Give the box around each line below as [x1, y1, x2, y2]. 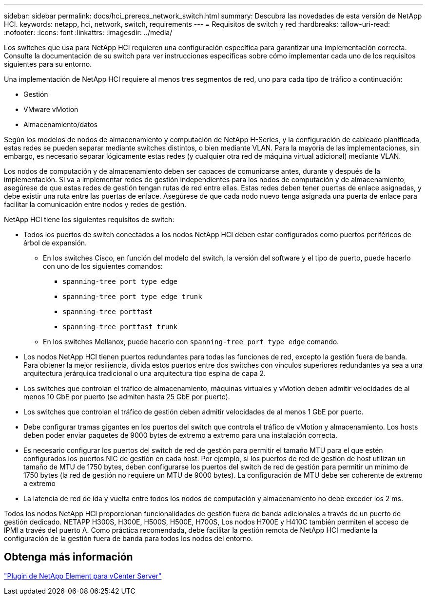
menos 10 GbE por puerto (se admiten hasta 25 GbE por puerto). [23, 393, 230, 401]
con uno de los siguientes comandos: [43, 262, 163, 270]
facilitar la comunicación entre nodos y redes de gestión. [4, 200, 187, 208]
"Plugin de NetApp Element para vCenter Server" [4, 571, 162, 580]
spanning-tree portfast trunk [62, 323, 178, 331]
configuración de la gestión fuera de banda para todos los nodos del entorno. [4, 534, 253, 543]
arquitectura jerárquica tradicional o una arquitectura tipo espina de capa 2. [23, 369, 266, 377]
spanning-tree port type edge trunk [62, 293, 202, 300]
